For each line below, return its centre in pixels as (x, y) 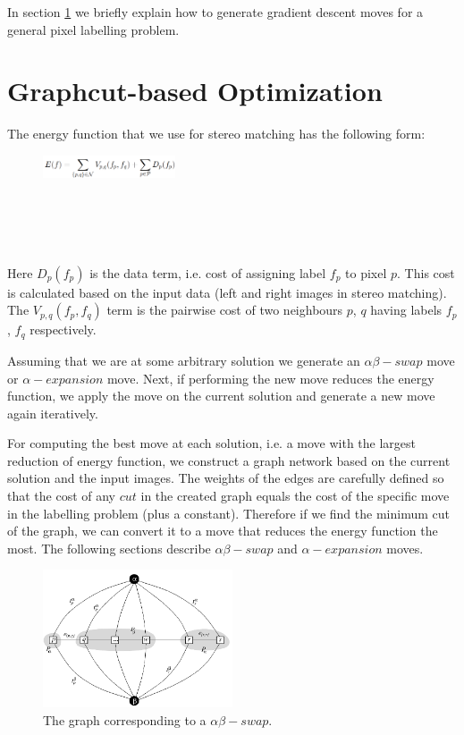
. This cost (426, 272)
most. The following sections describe (109, 548)
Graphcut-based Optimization (195, 91)
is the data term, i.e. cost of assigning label (208, 272)
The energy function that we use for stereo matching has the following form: (216, 134)
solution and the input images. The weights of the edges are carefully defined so (226, 478)
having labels (406, 310)
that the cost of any (62, 496)
